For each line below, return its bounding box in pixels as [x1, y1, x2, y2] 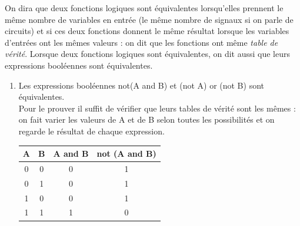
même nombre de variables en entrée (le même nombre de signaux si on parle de [5, 13, 294, 25]
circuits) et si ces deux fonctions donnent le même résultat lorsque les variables [5, 25, 289, 37]
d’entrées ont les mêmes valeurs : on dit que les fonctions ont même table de [5, 36, 278, 48]
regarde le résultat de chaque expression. [18, 124, 165, 137]
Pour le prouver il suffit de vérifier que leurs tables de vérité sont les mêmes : [18, 102, 296, 114]
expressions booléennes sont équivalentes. [5, 59, 153, 71]
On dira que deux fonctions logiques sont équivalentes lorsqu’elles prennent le [5, 2, 284, 14]
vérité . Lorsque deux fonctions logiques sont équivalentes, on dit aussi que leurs [5, 48, 291, 60]
